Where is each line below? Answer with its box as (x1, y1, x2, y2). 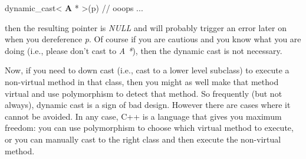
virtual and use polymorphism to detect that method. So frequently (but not (5, 87, 282, 99)
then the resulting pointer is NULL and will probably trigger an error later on (5, 21, 287, 33)
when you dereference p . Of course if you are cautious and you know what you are (5, 33, 301, 45)
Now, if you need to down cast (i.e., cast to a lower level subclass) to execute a (5, 64, 289, 76)
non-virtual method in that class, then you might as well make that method (5, 75, 279, 87)
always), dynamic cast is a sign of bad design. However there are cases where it (5, 99, 291, 111)
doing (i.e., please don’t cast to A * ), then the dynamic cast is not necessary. (5, 44, 282, 56)
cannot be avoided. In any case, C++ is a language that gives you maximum (5, 110, 282, 122)
